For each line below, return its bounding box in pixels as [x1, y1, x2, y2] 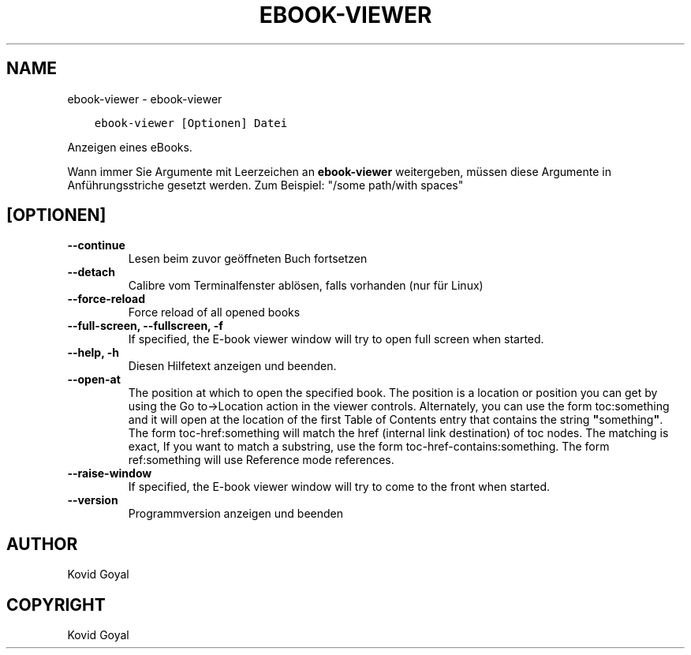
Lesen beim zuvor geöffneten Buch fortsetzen [128, 252, 368, 266]
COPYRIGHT [6, 594, 106, 615]
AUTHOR [6, 533, 78, 554]
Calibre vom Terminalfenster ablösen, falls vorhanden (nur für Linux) [128, 279, 484, 293]
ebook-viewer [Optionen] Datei [94, 116, 288, 129]
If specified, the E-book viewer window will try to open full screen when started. [128, 332, 544, 346]
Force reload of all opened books [128, 305, 301, 320]
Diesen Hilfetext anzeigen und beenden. [128, 359, 337, 373]
